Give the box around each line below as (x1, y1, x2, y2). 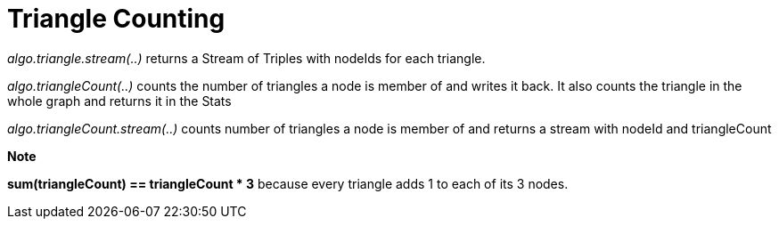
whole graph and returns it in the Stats (7, 93, 232, 109)
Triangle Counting (7, 4, 225, 34)
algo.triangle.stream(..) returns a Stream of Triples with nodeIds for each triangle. (7, 50, 486, 66)
